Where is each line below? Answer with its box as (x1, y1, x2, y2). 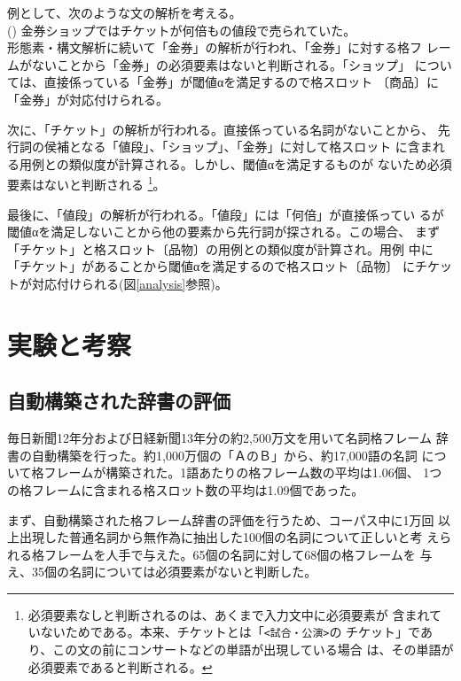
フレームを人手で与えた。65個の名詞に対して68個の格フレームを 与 (43, 545, 433, 563)
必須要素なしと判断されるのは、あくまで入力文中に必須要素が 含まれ (27, 605, 430, 623)
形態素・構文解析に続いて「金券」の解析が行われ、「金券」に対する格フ (7, 38, 423, 57)
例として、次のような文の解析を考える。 (7, 4, 242, 21)
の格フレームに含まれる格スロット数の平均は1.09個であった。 (7, 480, 364, 499)
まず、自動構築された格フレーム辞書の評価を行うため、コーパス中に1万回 (7, 510, 434, 529)
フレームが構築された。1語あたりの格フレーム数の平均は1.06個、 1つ (43, 463, 442, 482)
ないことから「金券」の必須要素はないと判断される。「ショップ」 (31, 55, 410, 74)
